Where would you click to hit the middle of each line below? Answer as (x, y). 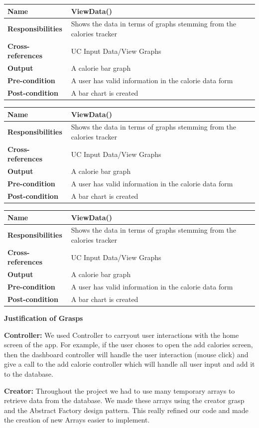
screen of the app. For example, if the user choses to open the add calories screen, (129, 345)
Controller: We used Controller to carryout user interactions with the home (122, 335)
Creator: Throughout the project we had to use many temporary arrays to (120, 390)
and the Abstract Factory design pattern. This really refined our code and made (126, 410)
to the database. (29, 373)
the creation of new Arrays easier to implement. (77, 420)
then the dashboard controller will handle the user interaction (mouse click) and (126, 354)
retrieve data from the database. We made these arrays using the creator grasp (124, 400)
